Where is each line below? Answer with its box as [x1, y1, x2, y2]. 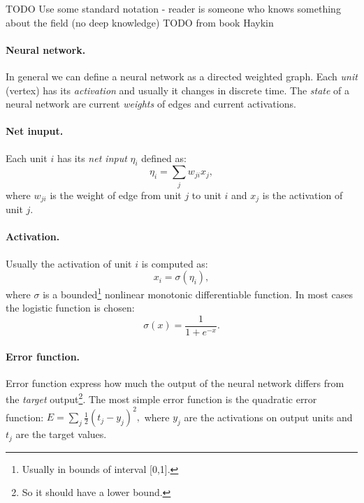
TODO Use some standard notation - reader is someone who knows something [6, 1, 341, 15]
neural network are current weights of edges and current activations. [6, 96, 296, 111]
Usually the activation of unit [6, 256, 132, 270]
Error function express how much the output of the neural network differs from [6, 375, 344, 390]
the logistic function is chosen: [6, 300, 135, 315]
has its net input [57, 150, 127, 165]
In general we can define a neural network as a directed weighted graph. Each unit [6, 68, 358, 83]
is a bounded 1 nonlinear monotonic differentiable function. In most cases [43, 285, 353, 301]
